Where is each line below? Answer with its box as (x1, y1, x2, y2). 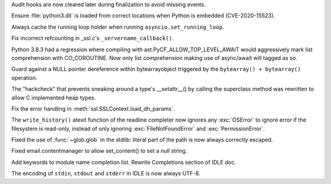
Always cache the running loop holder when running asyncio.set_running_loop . (11, 23, 224, 31)
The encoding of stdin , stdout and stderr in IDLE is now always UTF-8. (11, 170, 200, 177)
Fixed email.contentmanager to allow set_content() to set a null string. (11, 147, 188, 155)
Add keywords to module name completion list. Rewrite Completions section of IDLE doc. (11, 158, 237, 166)
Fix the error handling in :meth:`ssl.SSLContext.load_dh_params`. (11, 105, 175, 112)
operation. (11, 74, 37, 81)
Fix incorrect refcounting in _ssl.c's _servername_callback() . (11, 34, 174, 42)
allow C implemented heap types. (11, 94, 96, 101)
